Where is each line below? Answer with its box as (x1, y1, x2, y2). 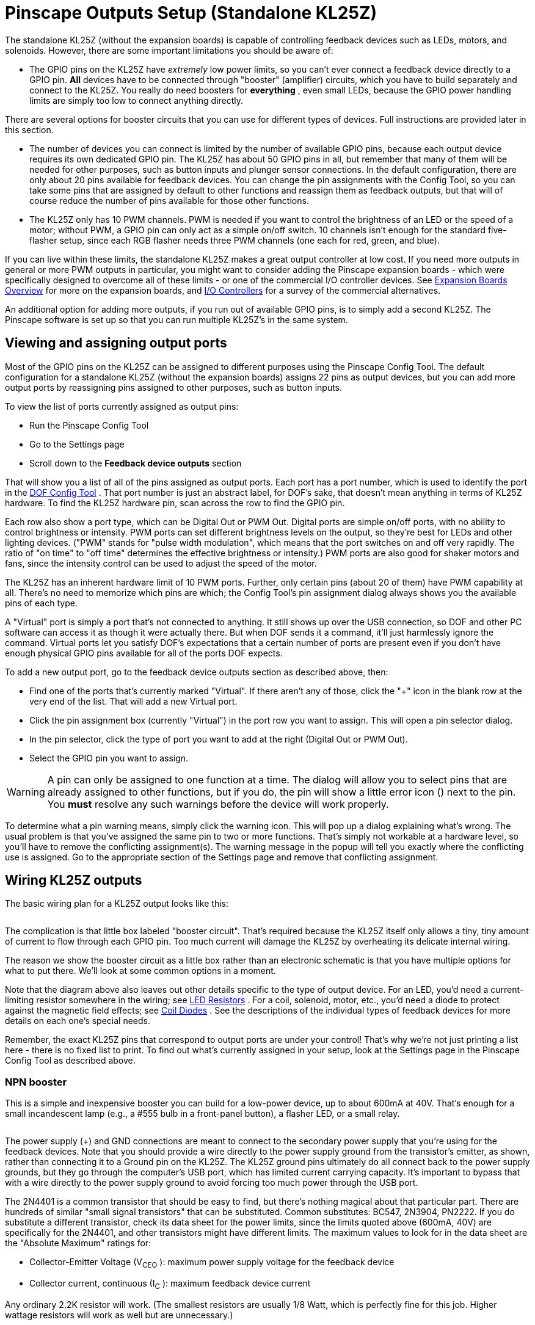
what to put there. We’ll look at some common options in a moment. (5, 965, 276, 976)
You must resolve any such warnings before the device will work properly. (47, 797, 389, 810)
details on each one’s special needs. (5, 1015, 151, 1026)
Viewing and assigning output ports (5, 335, 227, 351)
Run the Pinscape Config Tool (29, 419, 149, 430)
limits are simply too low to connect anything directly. (29, 95, 244, 106)
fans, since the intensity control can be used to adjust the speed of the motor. (5, 557, 317, 568)
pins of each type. (5, 597, 78, 608)
